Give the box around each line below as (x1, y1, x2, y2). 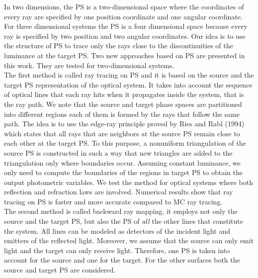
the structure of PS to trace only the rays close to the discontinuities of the (4, 40, 233, 51)
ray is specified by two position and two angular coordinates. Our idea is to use (4, 30, 246, 41)
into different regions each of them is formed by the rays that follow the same (4, 108, 240, 119)
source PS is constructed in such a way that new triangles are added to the (4, 147, 233, 158)
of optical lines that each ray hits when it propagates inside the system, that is (4, 89, 244, 99)
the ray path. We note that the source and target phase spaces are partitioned (4, 98, 242, 109)
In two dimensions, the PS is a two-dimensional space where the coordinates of (4, 1, 244, 11)
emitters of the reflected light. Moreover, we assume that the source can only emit (4, 235, 254, 246)
